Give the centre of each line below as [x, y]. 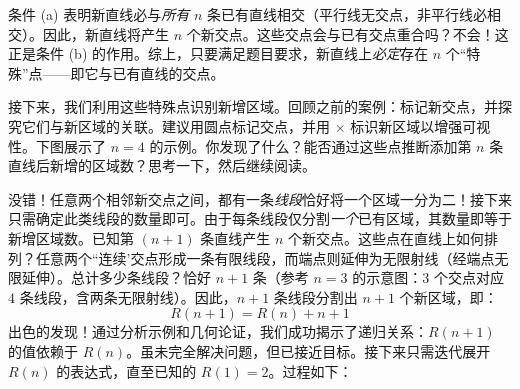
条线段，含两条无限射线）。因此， [128, 296]
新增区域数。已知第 [71, 237]
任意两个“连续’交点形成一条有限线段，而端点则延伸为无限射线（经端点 [265, 257]
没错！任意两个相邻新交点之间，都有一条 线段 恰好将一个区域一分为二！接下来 [260, 198]
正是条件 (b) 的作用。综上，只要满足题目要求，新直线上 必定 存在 [218, 53]
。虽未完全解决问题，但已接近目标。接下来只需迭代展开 [308, 350]
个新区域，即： [448, 296]
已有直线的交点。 [168, 72]
